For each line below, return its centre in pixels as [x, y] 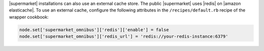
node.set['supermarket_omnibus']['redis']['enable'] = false [94, 30]
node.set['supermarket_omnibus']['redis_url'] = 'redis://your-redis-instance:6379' [124, 37]
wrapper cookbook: [29, 17]
